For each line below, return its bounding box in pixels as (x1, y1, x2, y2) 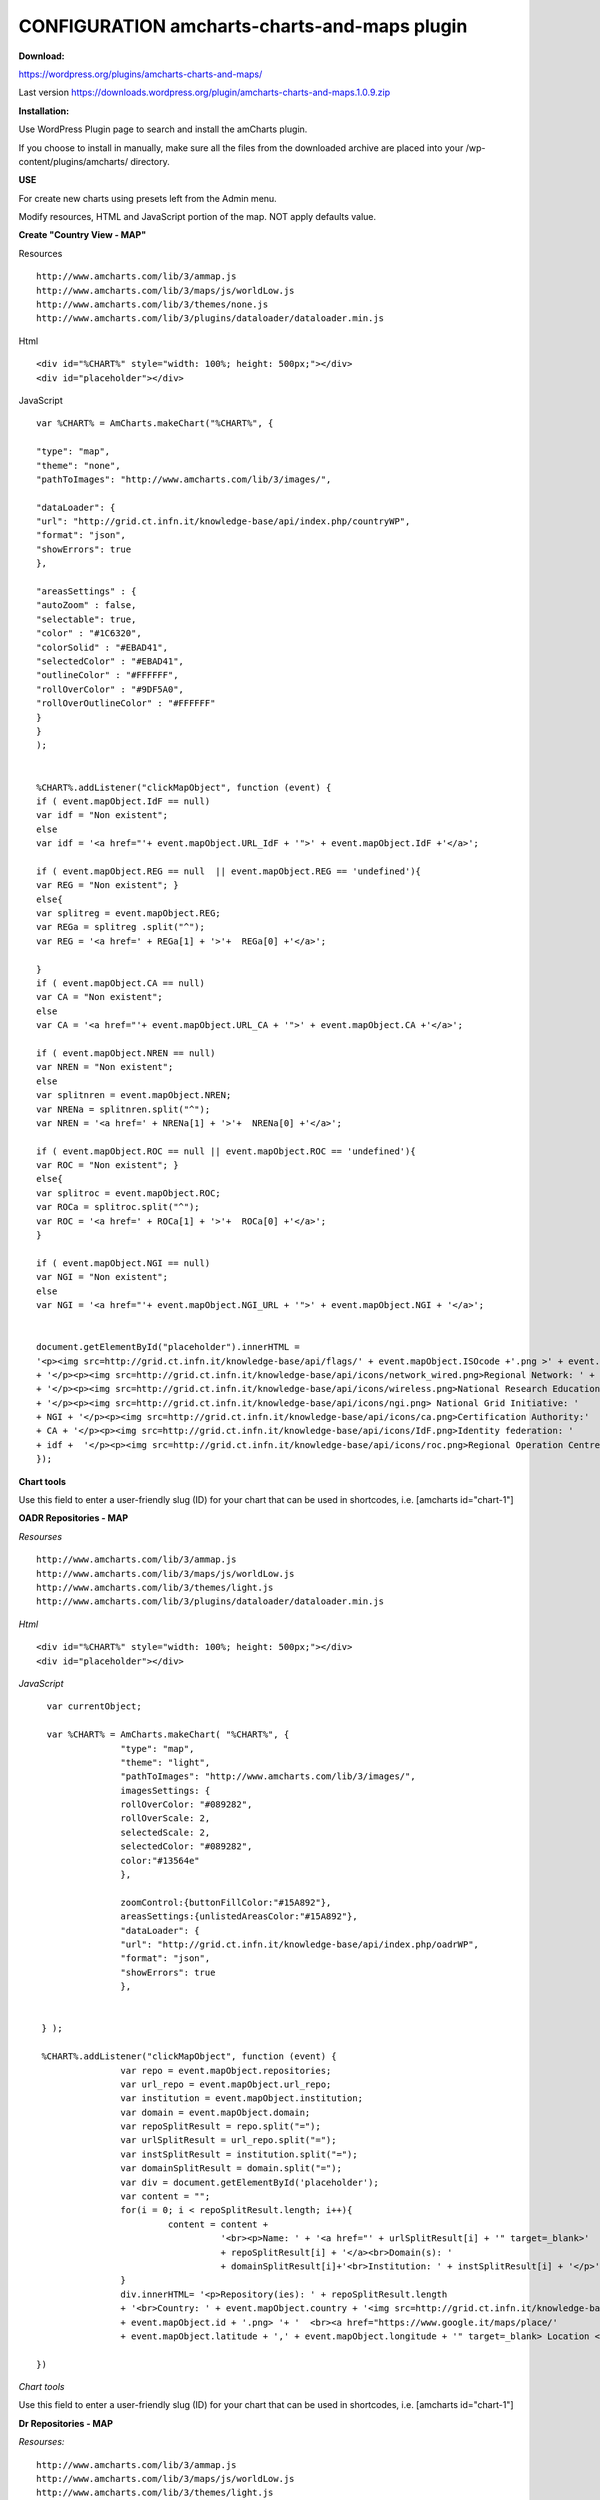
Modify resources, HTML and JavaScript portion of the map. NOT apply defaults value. (18, 211, 377, 223)
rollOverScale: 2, (120, 1813, 211, 1824)
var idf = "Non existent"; (36, 810, 169, 821)
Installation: (18, 105, 70, 117)
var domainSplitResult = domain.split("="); (120, 2163, 342, 2174)
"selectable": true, (36, 613, 137, 625)
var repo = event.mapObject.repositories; (120, 2065, 332, 2076)
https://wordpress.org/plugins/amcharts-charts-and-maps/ (18, 68, 263, 80)
